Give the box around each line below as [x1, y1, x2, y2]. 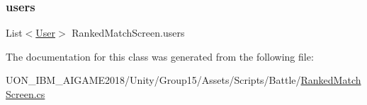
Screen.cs [6, 87, 45, 101]
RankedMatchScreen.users [72, 25, 185, 40]
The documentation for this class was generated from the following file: [6, 49, 314, 63]
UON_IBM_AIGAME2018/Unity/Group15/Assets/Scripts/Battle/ [6, 73, 301, 87]
